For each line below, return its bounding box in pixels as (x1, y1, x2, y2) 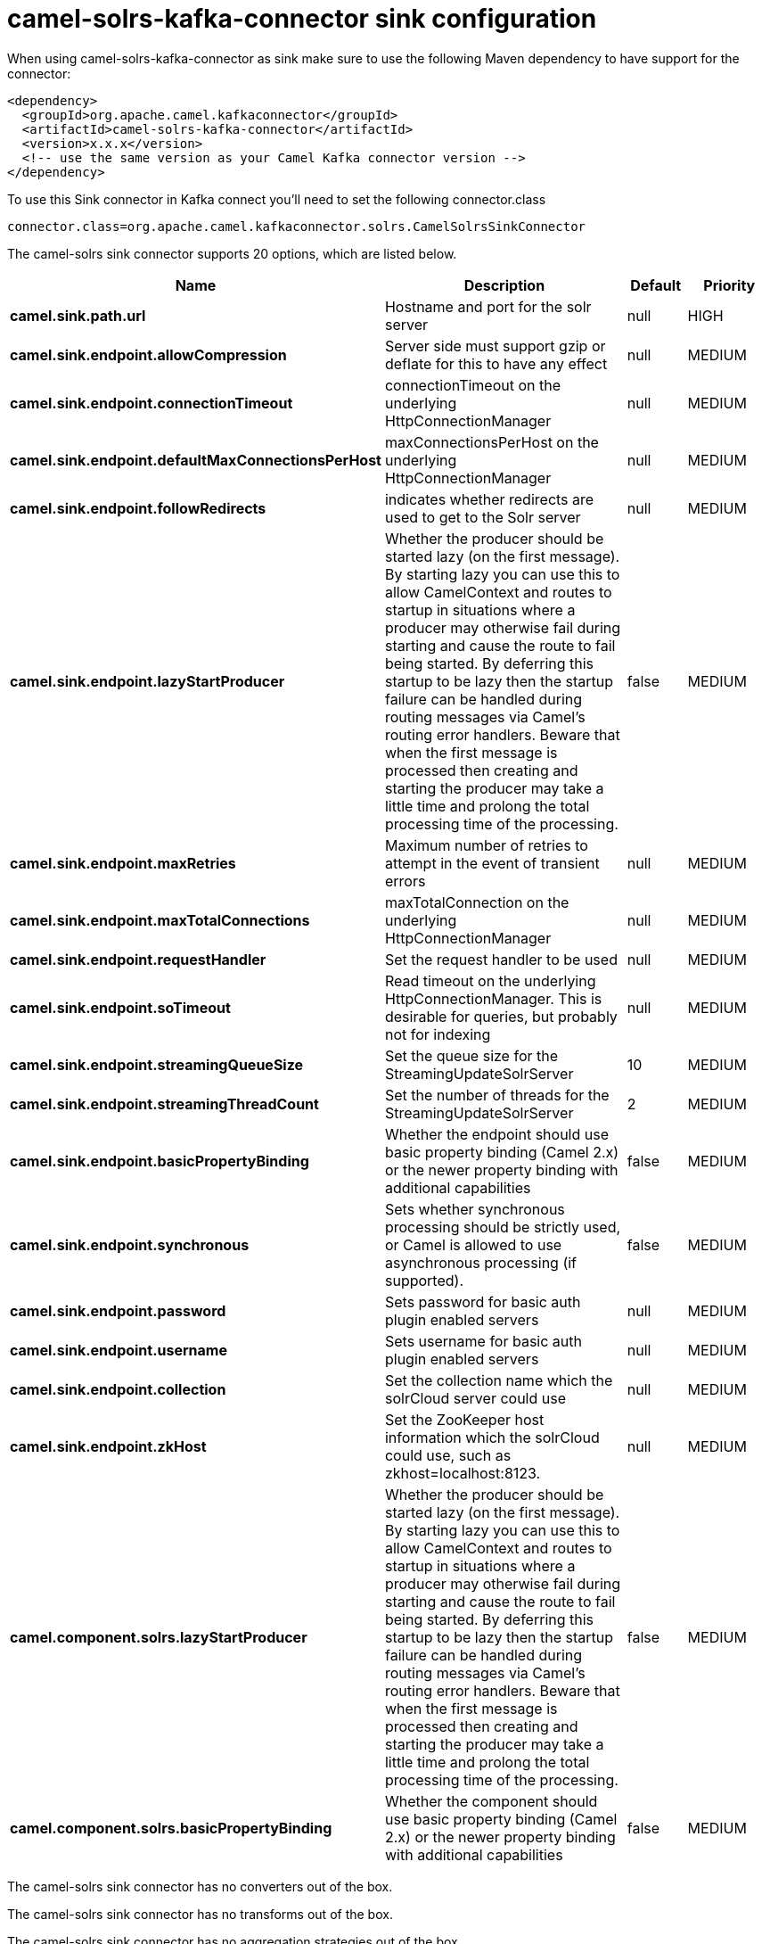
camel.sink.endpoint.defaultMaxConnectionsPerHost (10, 450, 381, 469)
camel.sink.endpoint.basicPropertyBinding (10, 1151, 309, 1170)
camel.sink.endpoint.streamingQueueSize (10, 1055, 304, 1074)
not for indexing (384, 1025, 491, 1043)
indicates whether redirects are (384, 490, 594, 508)
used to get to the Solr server (384, 507, 581, 526)
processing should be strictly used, (384, 1217, 621, 1236)
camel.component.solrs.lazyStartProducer (10, 1627, 307, 1646)
